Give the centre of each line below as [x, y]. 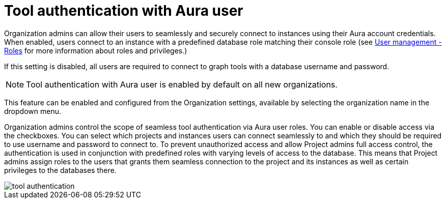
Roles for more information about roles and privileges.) [96, 50]
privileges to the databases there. [60, 170]
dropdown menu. [33, 111]
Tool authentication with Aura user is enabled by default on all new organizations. [182, 84]
